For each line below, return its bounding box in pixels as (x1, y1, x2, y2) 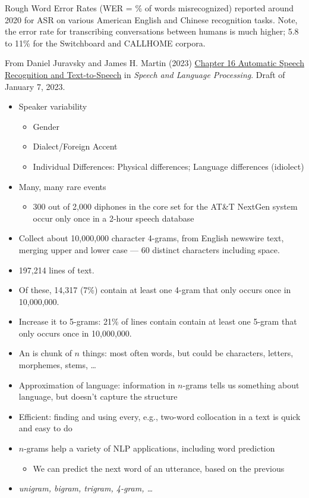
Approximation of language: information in (18, 378, 175, 391)
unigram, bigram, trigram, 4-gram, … (18, 482, 153, 494)
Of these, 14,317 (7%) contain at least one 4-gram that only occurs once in (18, 284, 291, 296)
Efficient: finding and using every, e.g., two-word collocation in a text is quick (18, 410, 301, 422)
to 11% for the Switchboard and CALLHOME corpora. (5, 36, 206, 49)
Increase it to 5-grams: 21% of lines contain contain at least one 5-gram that (18, 315, 297, 328)
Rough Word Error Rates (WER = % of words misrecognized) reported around (5, 2, 294, 14)
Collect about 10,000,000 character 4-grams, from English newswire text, (18, 232, 284, 244)
